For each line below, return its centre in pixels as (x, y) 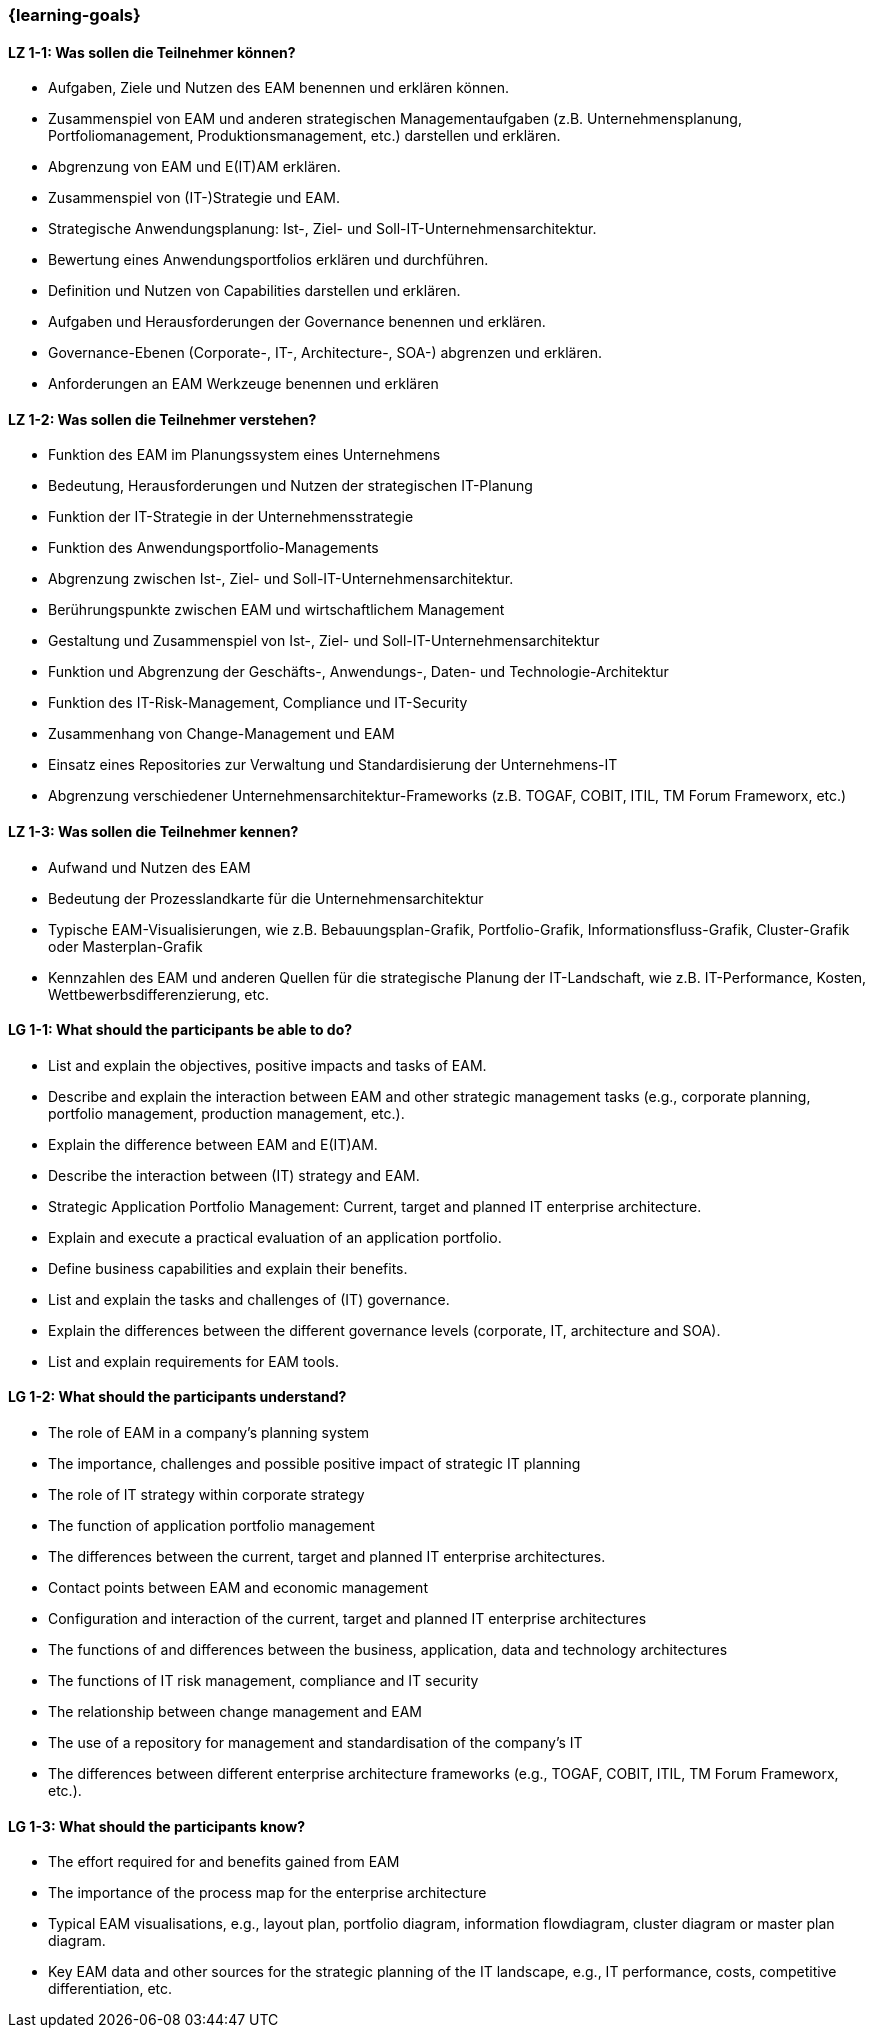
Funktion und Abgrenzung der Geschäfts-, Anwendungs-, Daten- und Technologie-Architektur (358, 672)
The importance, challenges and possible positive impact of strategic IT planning (314, 1464)
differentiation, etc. (110, 1989)
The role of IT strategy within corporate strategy (206, 1495)
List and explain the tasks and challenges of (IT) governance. (249, 1299)
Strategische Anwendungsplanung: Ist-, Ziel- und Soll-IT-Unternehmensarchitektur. (322, 229)
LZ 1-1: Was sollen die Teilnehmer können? (152, 52)
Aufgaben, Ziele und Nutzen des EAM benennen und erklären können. (278, 88)
